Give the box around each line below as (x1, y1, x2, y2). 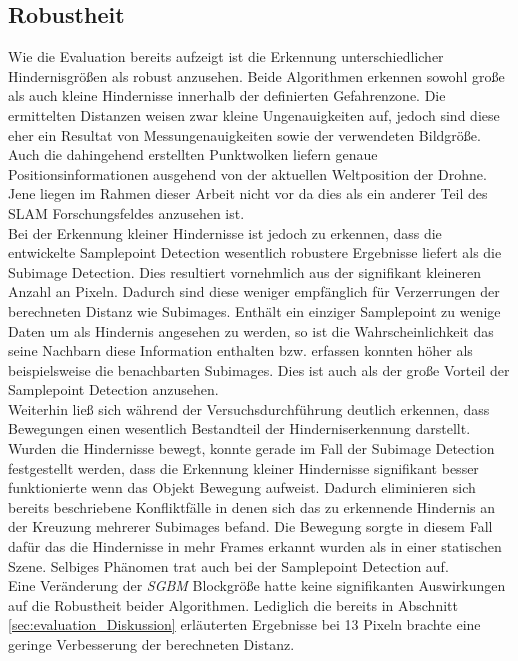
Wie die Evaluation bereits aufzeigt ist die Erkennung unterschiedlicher (8, 46, 444, 67)
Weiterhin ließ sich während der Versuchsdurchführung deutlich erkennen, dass (8, 398, 490, 419)
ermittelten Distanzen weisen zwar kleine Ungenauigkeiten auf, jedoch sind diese (8, 104, 500, 125)
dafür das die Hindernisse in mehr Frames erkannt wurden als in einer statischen (8, 536, 502, 557)
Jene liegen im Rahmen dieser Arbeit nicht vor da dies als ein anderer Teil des (8, 183, 488, 204)
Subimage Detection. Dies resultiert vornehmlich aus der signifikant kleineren (8, 261, 482, 282)
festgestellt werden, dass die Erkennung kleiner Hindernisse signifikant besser (8, 457, 479, 478)
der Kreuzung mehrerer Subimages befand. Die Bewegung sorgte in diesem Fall (8, 516, 493, 537)
